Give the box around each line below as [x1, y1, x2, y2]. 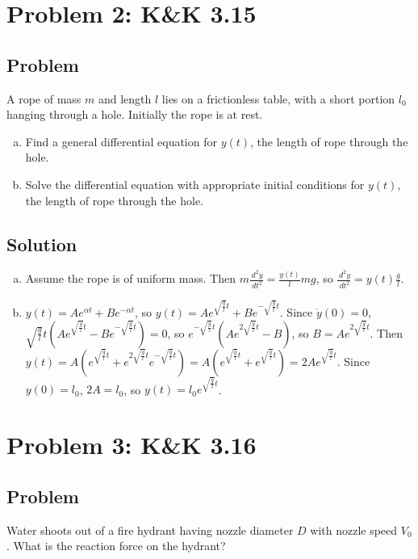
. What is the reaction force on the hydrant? [6, 537, 226, 554]
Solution [6, 231, 77, 256]
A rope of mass [6, 90, 82, 107]
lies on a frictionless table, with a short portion [161, 90, 395, 107]
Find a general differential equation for [25, 132, 217, 149]
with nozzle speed [310, 521, 398, 538]
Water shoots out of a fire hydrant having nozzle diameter [6, 521, 294, 538]
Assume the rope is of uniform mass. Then [25, 270, 236, 287]
